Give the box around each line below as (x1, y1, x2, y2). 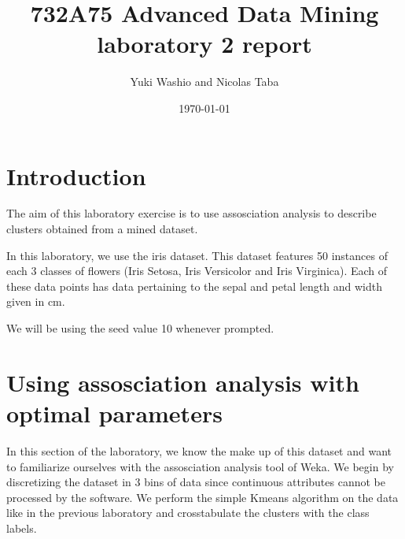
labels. (6, 519, 37, 536)
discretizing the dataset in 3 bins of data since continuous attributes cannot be (6, 474, 385, 490)
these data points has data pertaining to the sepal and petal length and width (6, 277, 382, 294)
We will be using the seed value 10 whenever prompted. (6, 320, 274, 336)
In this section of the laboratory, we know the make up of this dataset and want (6, 442, 392, 459)
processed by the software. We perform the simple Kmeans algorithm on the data (6, 489, 399, 505)
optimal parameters (6, 396, 223, 429)
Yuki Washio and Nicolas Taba (130, 73, 279, 90)
